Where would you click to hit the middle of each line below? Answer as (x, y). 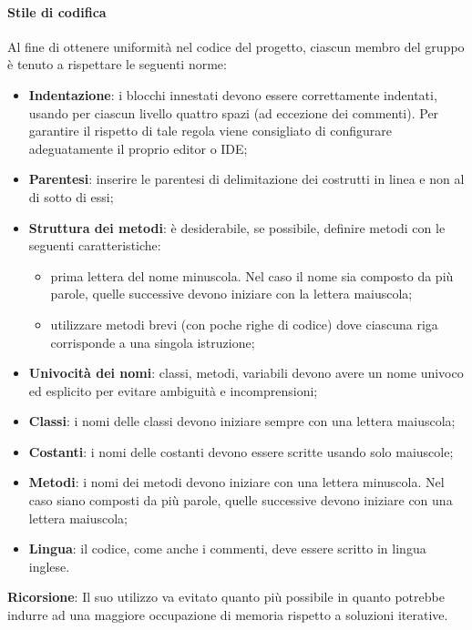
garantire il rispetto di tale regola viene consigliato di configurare (210, 131)
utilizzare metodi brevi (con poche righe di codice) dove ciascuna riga (244, 324)
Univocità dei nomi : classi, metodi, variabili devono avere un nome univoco (246, 373)
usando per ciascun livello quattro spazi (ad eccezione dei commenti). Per (234, 112)
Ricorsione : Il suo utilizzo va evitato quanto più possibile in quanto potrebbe (226, 597)
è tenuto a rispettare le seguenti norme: (117, 64)
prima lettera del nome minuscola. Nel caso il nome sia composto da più (252, 275)
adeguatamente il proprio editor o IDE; (138, 148)
